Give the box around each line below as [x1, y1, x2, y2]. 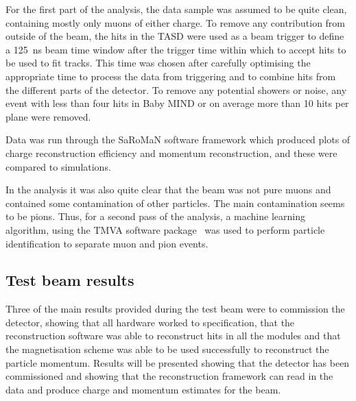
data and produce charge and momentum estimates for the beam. [5, 382, 281, 396]
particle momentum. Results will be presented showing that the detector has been [5, 355, 350, 369]
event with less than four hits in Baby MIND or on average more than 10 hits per [5, 96, 349, 110]
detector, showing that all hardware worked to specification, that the [5, 315, 295, 329]
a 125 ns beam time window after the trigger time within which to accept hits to [5, 42, 346, 56]
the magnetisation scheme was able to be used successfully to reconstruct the [5, 342, 329, 356]
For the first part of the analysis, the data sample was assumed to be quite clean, [5, 2, 347, 16]
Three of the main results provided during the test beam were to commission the [5, 302, 345, 316]
